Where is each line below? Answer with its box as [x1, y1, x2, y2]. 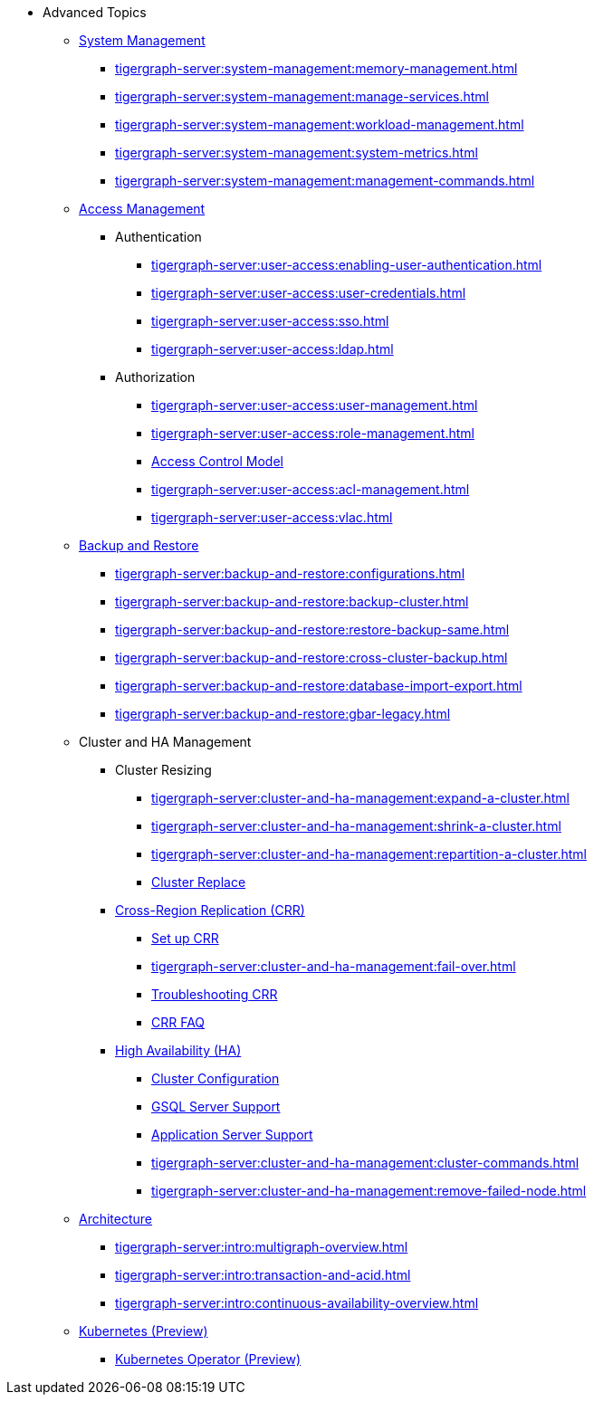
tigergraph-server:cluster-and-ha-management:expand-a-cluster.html [151, 790, 570, 806]
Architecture [79, 1211, 153, 1226]
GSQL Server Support [151, 1099, 281, 1114]
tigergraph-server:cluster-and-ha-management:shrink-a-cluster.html [151, 818, 561, 834]
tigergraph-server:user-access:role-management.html [151, 425, 474, 441]
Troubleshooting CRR [151, 987, 278, 1002]
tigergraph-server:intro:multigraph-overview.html [115, 1239, 408, 1254]
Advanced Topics [43, 5, 147, 20]
